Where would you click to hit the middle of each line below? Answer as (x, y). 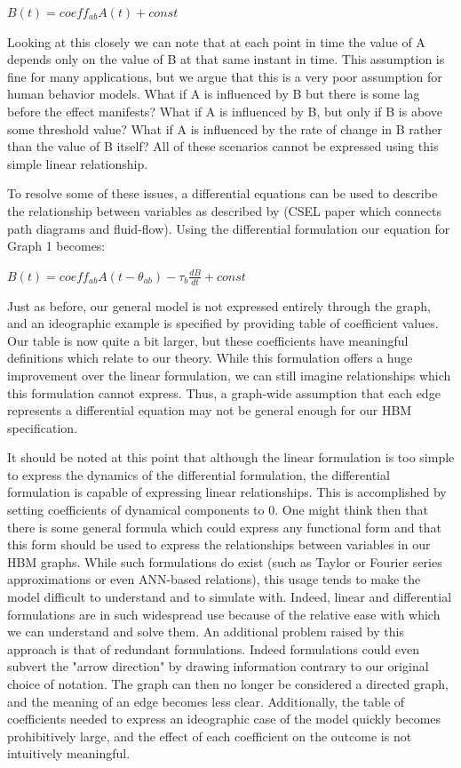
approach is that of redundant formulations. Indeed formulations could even (214, 648)
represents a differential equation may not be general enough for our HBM (210, 410)
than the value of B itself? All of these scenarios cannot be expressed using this (223, 146)
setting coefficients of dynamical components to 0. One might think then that (218, 510)
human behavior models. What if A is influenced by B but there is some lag (214, 94)
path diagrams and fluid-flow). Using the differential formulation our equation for (229, 228)
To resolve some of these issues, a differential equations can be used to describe (223, 193)
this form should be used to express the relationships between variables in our (219, 544)
